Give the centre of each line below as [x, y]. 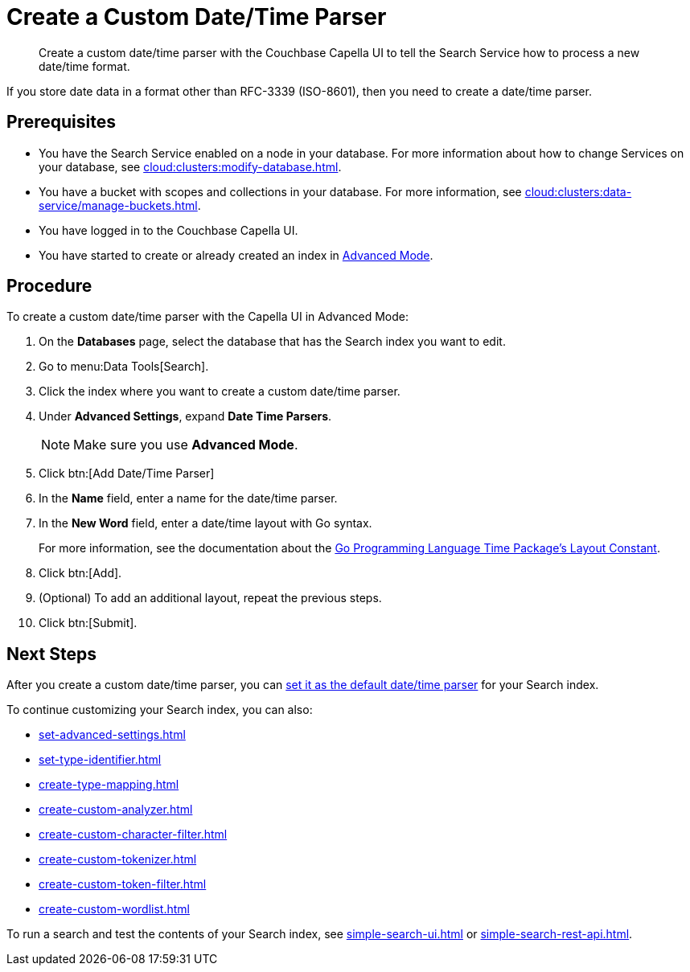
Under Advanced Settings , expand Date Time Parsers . [185, 416]
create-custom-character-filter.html [133, 835]
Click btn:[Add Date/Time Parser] [127, 474]
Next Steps [51, 654]
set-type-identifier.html [100, 760]
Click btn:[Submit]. [88, 623]
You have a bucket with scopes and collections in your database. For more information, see [280, 191]
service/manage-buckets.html [118, 205]
